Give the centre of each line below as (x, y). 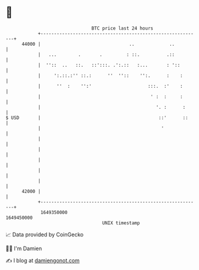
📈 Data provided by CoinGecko (45, 235)
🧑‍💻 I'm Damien (24, 248)
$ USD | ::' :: (97, 118)
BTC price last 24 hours (122, 28)
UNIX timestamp (121, 223)
